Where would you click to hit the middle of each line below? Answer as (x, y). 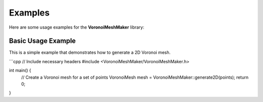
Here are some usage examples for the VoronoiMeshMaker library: (77, 27)
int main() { (20, 70)
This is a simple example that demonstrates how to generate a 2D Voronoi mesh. (90, 52)
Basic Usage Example (42, 41)
